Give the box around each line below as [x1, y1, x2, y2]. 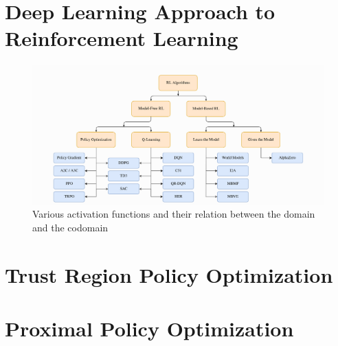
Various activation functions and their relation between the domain [32, 207, 315, 221]
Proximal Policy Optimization [5, 314, 294, 342]
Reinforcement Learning [5, 24, 238, 52]
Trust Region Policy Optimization [5, 260, 333, 288]
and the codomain [32, 220, 109, 234]
